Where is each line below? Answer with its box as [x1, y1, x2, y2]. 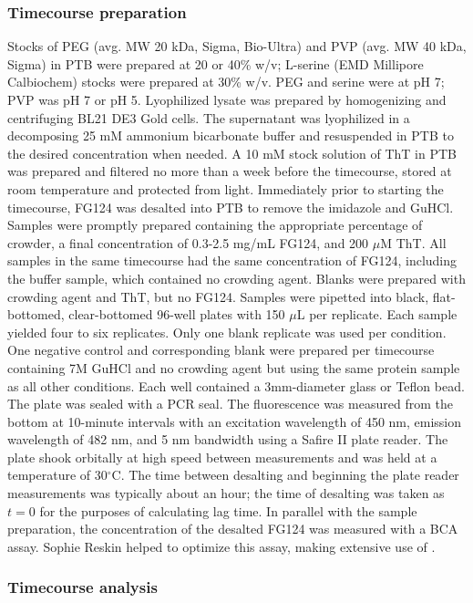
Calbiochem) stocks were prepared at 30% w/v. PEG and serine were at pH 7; [7, 72, 445, 91]
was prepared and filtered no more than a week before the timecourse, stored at [7, 161, 452, 181]
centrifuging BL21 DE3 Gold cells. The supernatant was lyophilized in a [7, 108, 410, 127]
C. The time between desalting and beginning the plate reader [111, 465, 459, 484]
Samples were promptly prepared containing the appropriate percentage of [7, 215, 423, 234]
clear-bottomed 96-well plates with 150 [68, 305, 285, 324]
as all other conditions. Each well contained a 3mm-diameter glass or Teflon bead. [7, 376, 465, 395]
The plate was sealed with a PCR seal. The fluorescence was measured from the [7, 394, 453, 413]
